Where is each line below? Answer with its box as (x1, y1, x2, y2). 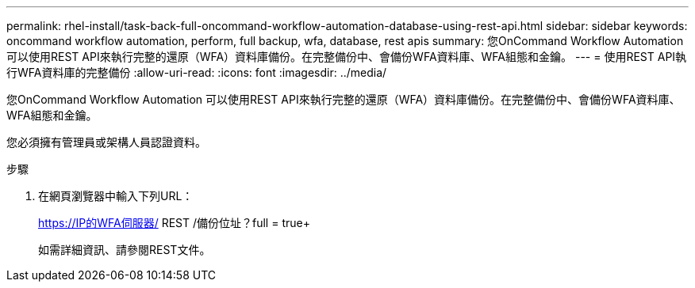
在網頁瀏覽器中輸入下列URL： (38, 189, 194, 203)
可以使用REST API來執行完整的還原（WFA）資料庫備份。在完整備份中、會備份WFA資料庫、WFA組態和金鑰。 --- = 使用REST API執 (6, 50, 687, 63)
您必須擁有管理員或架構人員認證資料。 (6, 135, 206, 149)
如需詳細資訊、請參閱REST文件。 (38, 243, 211, 256)
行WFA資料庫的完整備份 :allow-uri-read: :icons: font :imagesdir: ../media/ (6, 66, 387, 79)
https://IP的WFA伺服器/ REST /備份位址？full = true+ (38, 216, 310, 229)
